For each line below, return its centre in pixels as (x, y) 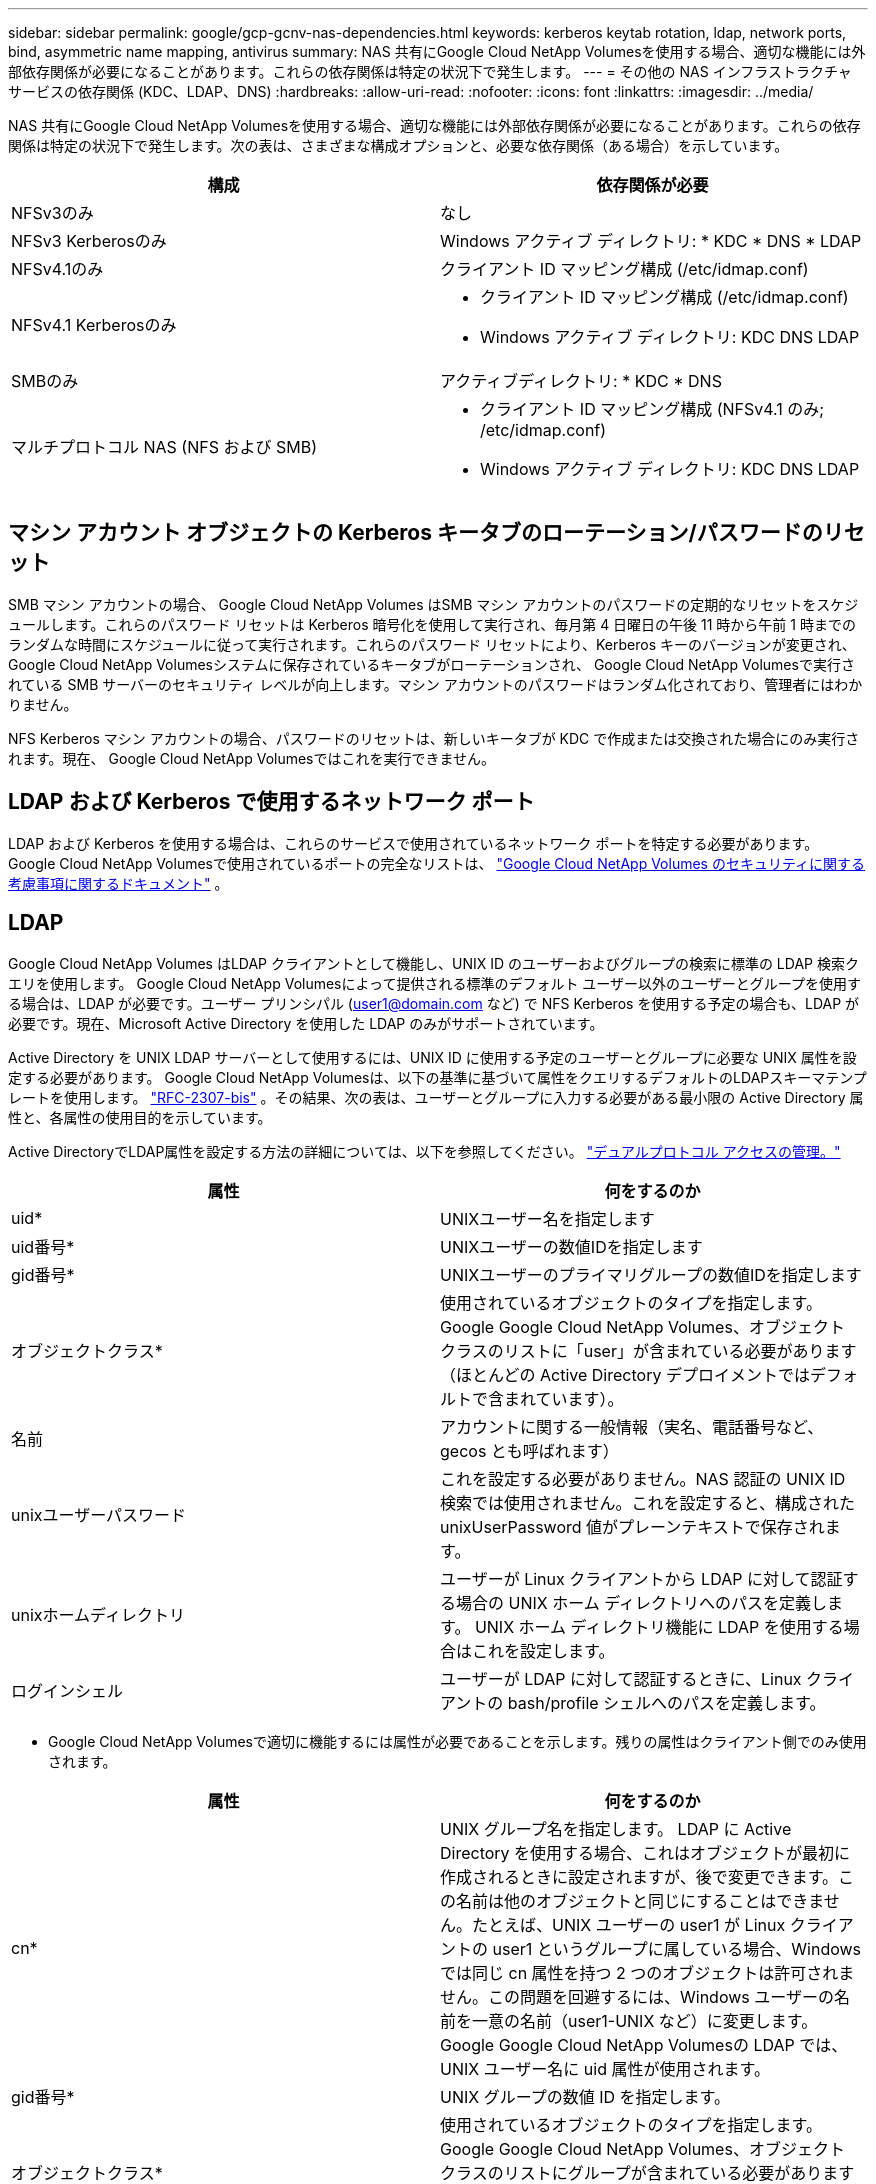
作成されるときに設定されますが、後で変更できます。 (639, 1876)
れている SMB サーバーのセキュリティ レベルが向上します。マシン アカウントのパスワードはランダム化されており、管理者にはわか (435, 684)
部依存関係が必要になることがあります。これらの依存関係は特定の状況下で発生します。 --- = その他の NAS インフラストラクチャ (430, 71)
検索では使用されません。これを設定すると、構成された (647, 1502)
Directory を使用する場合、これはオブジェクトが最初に (645, 1852)
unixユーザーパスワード (99, 1514)
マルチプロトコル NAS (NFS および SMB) (164, 447)
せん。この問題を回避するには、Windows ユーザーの (637, 1996)
